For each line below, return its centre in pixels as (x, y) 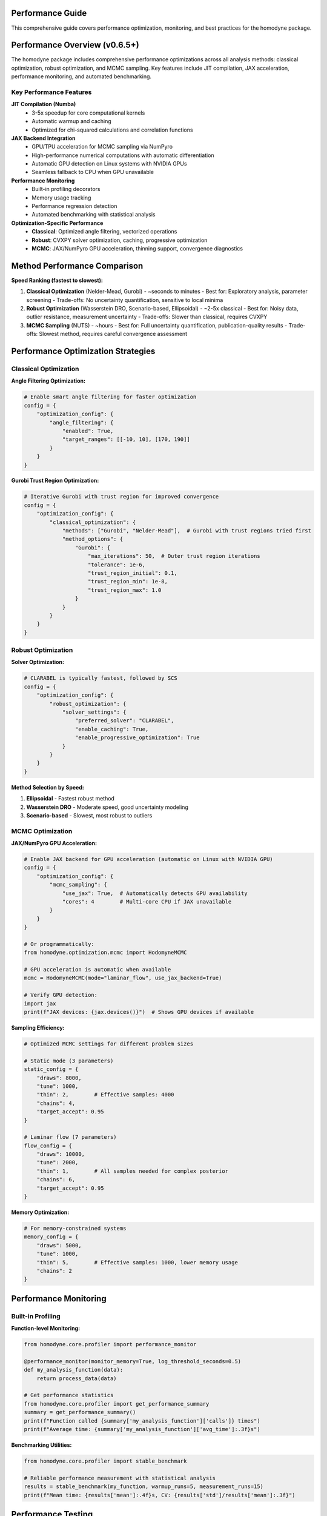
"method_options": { (93, 539)
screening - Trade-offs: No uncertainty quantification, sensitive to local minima (125, 300)
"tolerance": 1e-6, (117, 565)
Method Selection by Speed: (48, 787)
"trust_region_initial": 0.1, (133, 573)
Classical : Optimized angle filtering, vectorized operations (104, 232)
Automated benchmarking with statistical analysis (94, 215)
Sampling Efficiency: (38, 1028)
